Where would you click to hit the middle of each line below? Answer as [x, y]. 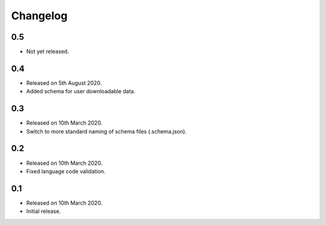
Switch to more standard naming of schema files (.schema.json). [107, 131]
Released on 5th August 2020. [64, 83]
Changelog [39, 16]
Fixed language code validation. [66, 171]
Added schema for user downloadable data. [81, 91]
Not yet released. [48, 52]
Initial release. [43, 211]
